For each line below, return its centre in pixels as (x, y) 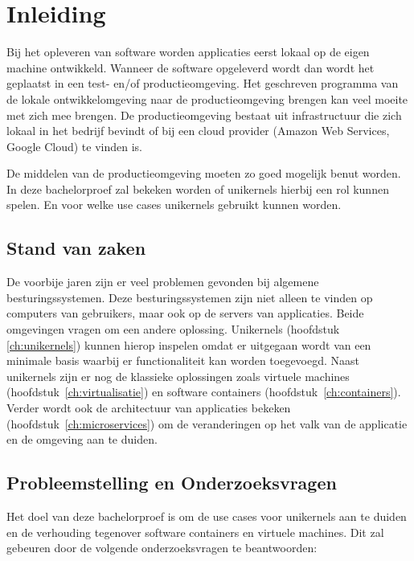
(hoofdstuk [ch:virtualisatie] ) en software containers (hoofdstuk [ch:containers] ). (204, 392)
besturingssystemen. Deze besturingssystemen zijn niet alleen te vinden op (190, 297)
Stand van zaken (76, 248)
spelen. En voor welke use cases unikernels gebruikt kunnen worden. (174, 205)
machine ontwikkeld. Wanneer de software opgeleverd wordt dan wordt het (191, 67)
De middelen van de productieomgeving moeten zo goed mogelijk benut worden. (204, 173)
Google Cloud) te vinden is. (74, 146)
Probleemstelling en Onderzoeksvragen (172, 483)
